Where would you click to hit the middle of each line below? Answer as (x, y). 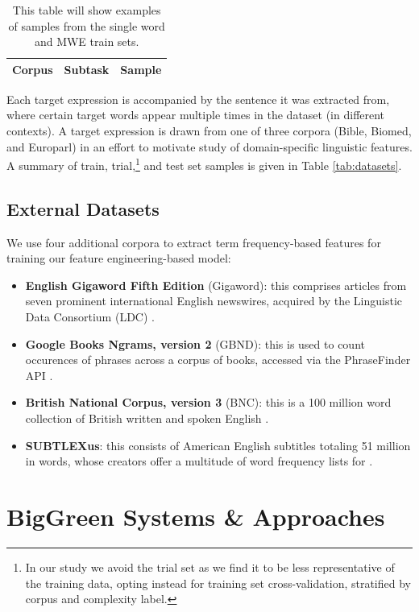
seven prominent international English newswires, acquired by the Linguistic (214, 301)
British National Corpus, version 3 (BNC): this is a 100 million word (208, 402)
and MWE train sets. (87, 41)
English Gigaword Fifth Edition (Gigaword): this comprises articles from (216, 285)
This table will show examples (87, 10)
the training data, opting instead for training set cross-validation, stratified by (218, 583)
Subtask (87, 69)
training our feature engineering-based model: (119, 258)
